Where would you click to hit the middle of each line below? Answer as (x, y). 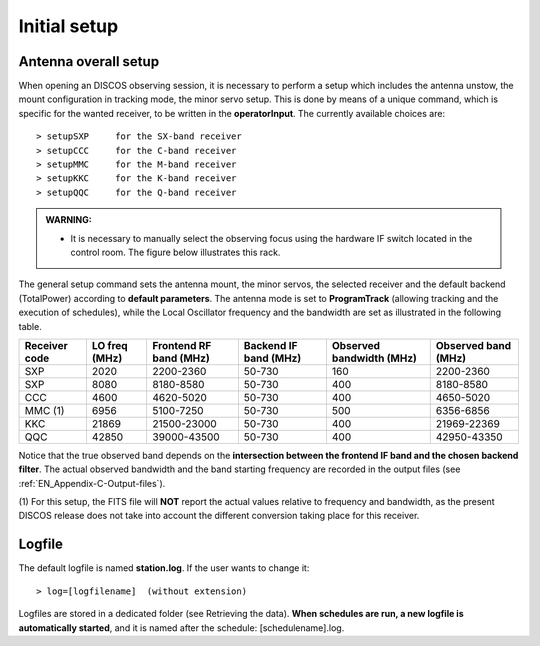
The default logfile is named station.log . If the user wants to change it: (164, 568)
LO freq (110, 345)
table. (30, 326)
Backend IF (270, 345)
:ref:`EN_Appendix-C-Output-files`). (92, 483)
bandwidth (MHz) (374, 358)
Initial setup (68, 26)
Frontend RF (182, 345)
